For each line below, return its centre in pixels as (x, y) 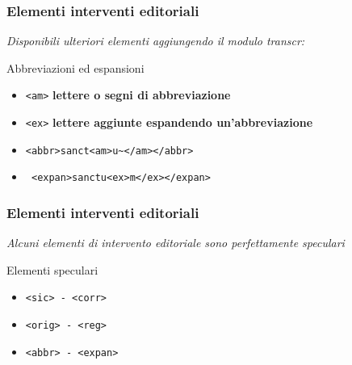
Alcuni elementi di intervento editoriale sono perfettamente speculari (176, 243)
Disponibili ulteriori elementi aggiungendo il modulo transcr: (156, 41)
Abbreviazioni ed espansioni (75, 67)
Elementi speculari (52, 269)
